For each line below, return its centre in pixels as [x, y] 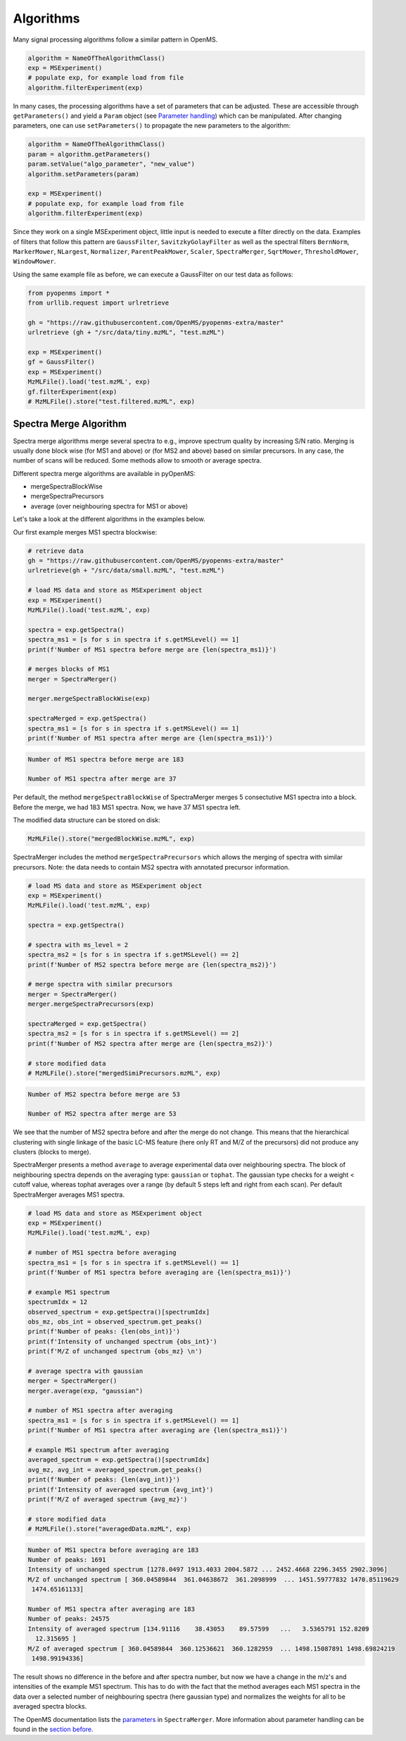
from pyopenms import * [69, 293]
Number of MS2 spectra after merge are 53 [102, 1114]
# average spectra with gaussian [85, 1371]
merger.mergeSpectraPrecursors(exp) [91, 1004]
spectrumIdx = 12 [58, 1302]
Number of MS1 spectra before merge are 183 [106, 759]
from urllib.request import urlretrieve [98, 303]
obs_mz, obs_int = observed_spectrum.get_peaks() [115, 1321]
